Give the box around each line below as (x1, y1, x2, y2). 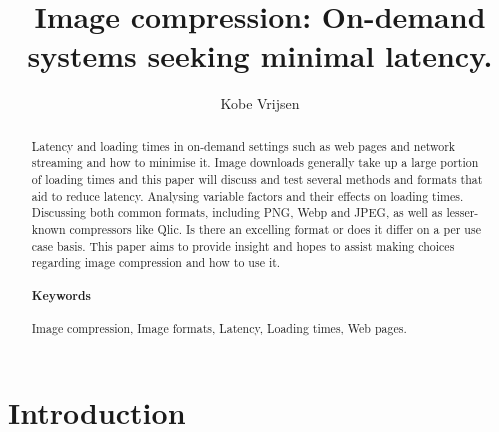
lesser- (446, 204, 479, 221)
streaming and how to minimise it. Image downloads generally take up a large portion (31, 154, 479, 171)
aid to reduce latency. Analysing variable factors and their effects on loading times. (31, 187, 464, 204)
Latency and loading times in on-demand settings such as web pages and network (31, 137, 456, 154)
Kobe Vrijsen (220, 93, 300, 114)
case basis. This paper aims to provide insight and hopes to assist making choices (31, 237, 455, 254)
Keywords (31, 286, 91, 304)
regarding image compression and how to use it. (31, 254, 281, 271)
